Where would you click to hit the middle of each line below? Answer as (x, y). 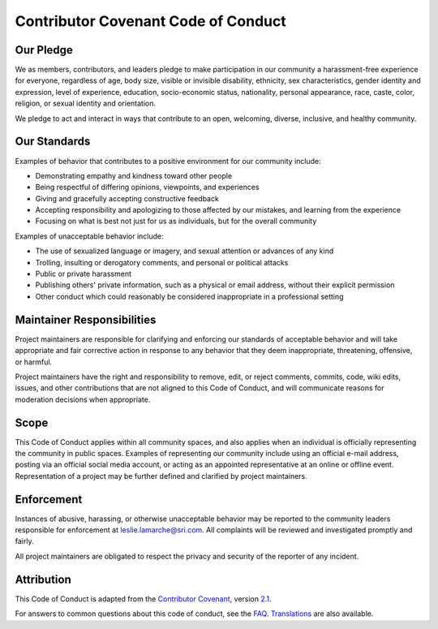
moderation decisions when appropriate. (83, 399)
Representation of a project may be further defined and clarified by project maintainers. (161, 476)
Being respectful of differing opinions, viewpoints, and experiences (147, 187)
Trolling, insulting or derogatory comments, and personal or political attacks (162, 262)
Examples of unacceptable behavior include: (89, 236)
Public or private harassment (84, 274)
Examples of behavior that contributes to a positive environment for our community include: (168, 161)
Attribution (43, 579)
